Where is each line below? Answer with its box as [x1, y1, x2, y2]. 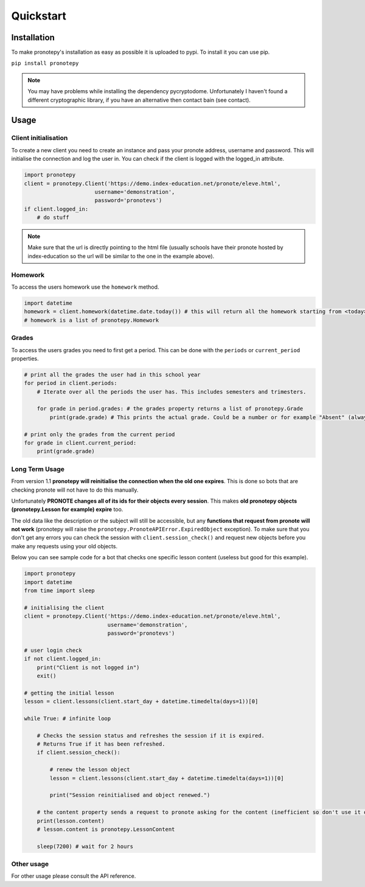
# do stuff [36, 214, 69, 221]
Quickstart [11, 9, 67, 23]
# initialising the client [24, 604, 105, 611]
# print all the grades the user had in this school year [24, 371, 201, 378]
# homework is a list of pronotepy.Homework [24, 317, 159, 323]
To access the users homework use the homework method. [11, 283, 159, 291]
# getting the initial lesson [24, 689, 114, 696]
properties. [11, 355, 39, 362]
